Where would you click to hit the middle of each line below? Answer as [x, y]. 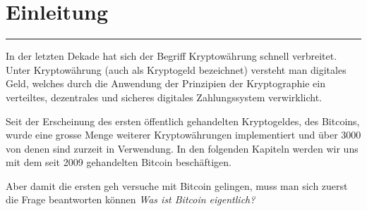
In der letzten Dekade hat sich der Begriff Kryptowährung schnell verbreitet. [172, 56]
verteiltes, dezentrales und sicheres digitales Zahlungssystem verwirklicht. [164, 97]
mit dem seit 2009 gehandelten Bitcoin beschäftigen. [119, 162]
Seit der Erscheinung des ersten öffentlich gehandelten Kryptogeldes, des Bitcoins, [183, 121]
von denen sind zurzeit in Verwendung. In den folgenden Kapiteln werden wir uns [182, 148]
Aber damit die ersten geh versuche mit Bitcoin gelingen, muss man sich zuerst [177, 185]
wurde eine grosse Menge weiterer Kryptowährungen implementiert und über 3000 [183, 135]
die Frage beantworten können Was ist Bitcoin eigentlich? [131, 199]
